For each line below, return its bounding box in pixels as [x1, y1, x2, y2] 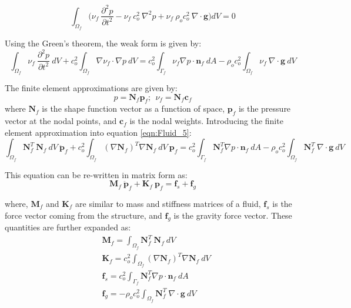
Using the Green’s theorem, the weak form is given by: [5, 37, 202, 49]
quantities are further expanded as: [5, 221, 131, 233]
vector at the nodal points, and [5, 115, 117, 127]
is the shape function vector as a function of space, [42, 102, 225, 115]
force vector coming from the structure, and [5, 209, 162, 221]
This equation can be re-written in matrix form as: [5, 168, 188, 180]
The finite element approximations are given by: [5, 81, 178, 93]
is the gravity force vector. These [173, 209, 292, 221]
